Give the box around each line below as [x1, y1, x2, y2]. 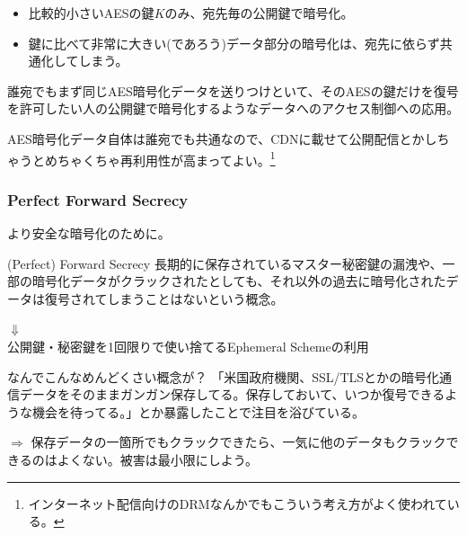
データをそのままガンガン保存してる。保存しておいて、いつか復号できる [19, 385, 445, 404]
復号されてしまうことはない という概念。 [44, 289, 284, 308]
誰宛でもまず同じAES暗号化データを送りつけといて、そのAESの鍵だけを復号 [7, 81, 459, 100]
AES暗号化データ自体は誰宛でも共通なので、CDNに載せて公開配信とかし [7, 129, 437, 147]
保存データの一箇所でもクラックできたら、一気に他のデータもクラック [31, 432, 446, 451]
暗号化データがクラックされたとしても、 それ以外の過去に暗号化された [31, 272, 446, 290]
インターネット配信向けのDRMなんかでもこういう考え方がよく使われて [28, 494, 447, 513]
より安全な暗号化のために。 [7, 224, 171, 243]
